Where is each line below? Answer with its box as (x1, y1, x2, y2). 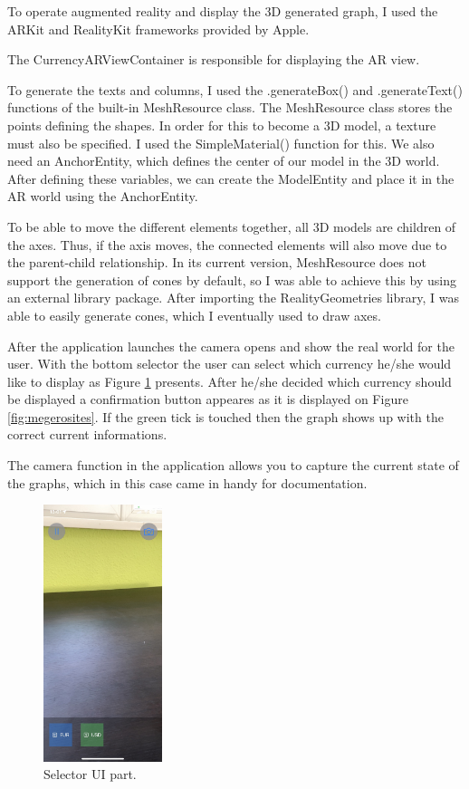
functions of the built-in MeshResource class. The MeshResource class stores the (7, 98, 453, 117)
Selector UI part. (43, 765, 137, 784)
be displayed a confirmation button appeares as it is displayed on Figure (7, 390, 408, 409)
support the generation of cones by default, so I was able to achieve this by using (7, 270, 456, 289)
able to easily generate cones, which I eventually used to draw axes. (7, 305, 381, 324)
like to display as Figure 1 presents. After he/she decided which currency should (7, 371, 452, 390)
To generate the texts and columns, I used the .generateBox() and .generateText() (7, 80, 463, 99)
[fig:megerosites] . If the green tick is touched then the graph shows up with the (7, 407, 444, 426)
